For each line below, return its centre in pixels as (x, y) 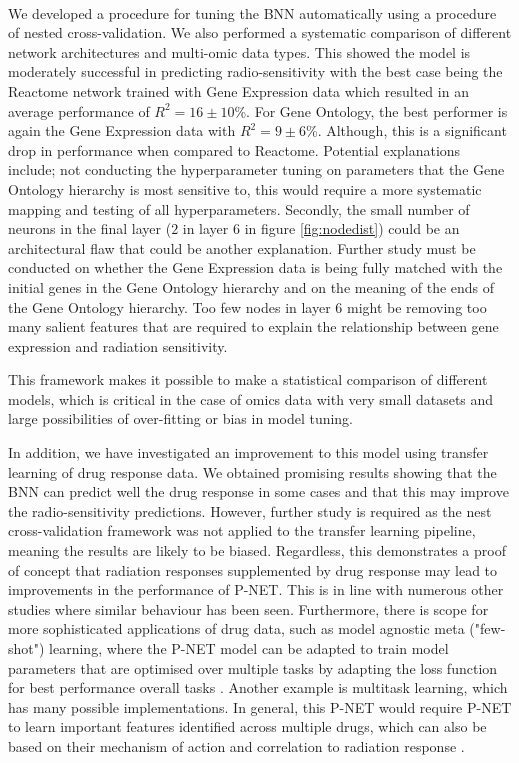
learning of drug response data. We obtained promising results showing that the (252, 471)
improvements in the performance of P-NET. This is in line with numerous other (256, 589)
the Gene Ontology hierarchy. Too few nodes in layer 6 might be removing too (247, 306)
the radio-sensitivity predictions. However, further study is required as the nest (250, 510)
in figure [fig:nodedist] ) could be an (352, 228)
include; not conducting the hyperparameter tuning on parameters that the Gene (256, 169)
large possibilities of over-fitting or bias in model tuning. (181, 418)
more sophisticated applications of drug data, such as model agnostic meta (236, 628)
